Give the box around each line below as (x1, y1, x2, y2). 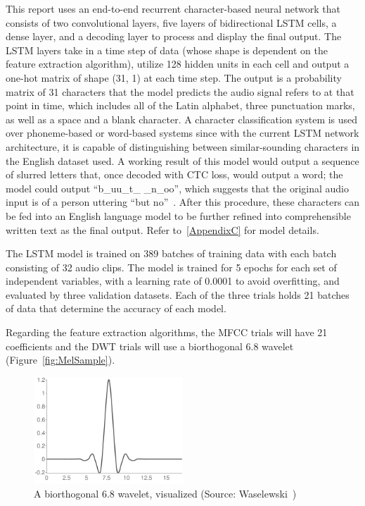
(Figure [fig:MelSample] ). (6, 352, 115, 367)
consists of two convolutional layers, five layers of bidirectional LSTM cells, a (6, 15, 337, 30)
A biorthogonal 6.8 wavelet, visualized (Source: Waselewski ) (34, 486, 297, 500)
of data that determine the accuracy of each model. (6, 301, 226, 316)
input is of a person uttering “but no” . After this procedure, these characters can (6, 195, 360, 209)
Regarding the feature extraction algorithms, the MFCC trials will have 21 (6, 325, 328, 340)
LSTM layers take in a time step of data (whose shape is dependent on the (6, 42, 328, 57)
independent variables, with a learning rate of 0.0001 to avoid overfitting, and (6, 273, 340, 288)
